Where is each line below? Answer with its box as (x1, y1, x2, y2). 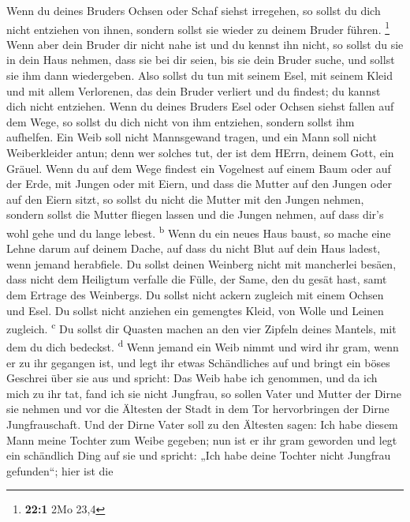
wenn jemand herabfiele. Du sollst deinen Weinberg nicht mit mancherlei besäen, (6, 255, 397, 272)
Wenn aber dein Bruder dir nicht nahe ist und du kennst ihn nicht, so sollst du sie (6, 36, 404, 52)
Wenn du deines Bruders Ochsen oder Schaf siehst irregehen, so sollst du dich (6, 2, 381, 18)
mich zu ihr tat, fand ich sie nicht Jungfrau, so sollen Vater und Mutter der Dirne (6, 385, 402, 401)
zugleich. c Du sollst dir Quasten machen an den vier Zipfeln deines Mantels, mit (6, 318, 397, 336)
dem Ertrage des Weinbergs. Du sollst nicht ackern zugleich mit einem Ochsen (6, 287, 384, 302)
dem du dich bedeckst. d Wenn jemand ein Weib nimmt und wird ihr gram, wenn (6, 336, 399, 355)
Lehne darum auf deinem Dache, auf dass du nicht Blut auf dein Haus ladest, (6, 240, 381, 257)
